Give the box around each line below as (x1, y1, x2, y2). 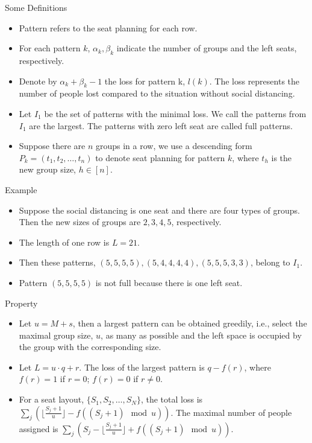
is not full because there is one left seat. (95, 276, 243, 288)
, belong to (250, 256, 290, 269)
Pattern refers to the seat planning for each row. (19, 21, 198, 34)
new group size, (19, 163, 76, 176)
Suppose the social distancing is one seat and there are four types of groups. (19, 203, 300, 216)
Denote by (19, 74, 57, 87)
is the (271, 151, 292, 164)
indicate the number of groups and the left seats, (116, 42, 297, 54)
